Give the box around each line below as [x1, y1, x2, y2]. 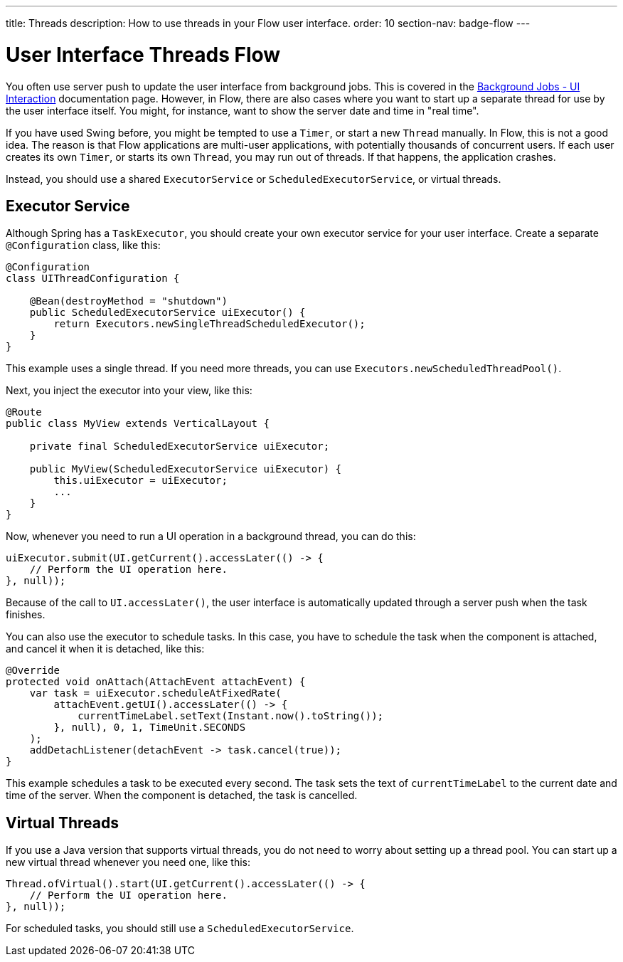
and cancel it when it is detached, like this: [6, 643, 205, 655]
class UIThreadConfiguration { [6, 273, 180, 285]
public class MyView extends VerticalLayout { [6, 418, 270, 430]
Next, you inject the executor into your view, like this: [6, 384, 252, 397]
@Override [6, 665, 60, 677]
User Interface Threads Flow [6, 42, 281, 67]
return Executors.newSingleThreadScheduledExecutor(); [53, 318, 366, 330]
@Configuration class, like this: [6, 239, 161, 252]
